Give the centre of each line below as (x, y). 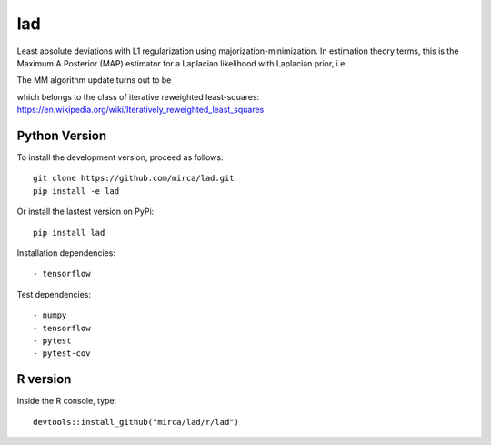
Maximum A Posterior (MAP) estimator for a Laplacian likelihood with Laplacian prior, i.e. (182, 63)
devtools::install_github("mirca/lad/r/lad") (136, 422)
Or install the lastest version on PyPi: (85, 212)
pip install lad (69, 233)
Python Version (62, 135)
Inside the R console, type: (67, 401)
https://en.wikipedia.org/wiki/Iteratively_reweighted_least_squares (140, 110)
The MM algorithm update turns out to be (94, 80)
